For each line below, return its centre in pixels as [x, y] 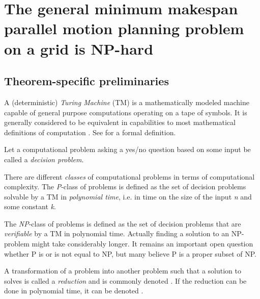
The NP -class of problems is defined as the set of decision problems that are [123, 223]
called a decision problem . [44, 159]
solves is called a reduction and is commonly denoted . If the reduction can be [125, 280]
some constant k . [30, 206]
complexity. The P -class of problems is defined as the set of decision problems [125, 186]
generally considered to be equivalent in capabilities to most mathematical [120, 122]
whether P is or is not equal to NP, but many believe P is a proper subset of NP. [130, 253]
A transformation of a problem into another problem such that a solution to [123, 271]
